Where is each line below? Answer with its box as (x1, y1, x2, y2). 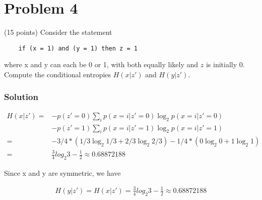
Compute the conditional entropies (4, 69, 111, 79)
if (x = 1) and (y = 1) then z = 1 (18, 44, 138, 52)
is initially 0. (206, 59, 245, 70)
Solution (4, 90, 38, 103)
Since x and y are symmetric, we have (4, 167, 121, 178)
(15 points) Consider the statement (4, 27, 112, 37)
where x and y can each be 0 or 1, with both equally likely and (4, 59, 199, 70)
